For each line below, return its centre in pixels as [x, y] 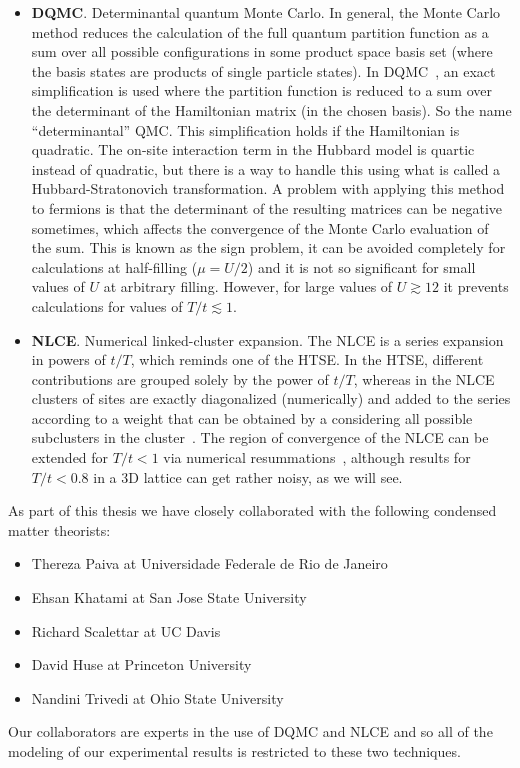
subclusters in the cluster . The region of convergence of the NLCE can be [260, 437]
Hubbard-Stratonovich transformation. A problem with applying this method [268, 188]
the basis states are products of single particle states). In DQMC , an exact [263, 70]
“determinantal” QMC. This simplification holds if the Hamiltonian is [245, 129]
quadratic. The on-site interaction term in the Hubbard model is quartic [253, 149]
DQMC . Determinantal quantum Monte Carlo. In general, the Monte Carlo [266, 12]
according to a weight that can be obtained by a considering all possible [252, 417]
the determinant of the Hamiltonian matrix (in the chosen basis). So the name [271, 109]
